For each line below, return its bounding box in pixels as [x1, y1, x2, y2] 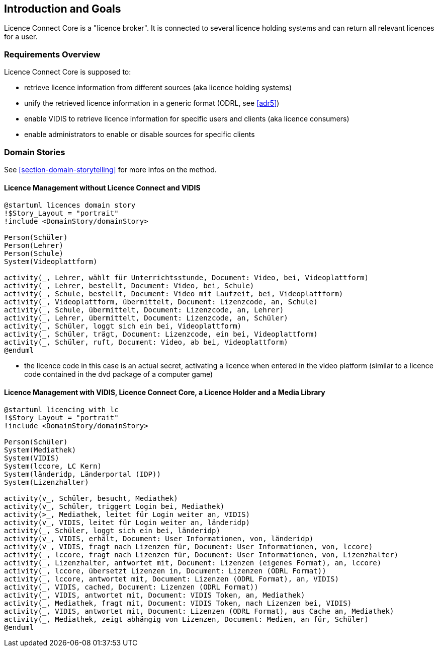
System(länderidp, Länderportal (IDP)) [4, 470, 161, 479]
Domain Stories [4, 147, 65, 157]
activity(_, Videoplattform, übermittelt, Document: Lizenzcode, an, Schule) [4, 298, 318, 306]
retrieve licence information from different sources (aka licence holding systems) [24, 83, 292, 92]
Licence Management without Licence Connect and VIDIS [4, 183, 201, 192]
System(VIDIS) [4, 454, 59, 463]
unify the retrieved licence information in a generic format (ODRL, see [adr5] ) [24, 99, 280, 108]
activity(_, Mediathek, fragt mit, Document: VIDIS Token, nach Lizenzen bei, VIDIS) [4, 599, 352, 608]
